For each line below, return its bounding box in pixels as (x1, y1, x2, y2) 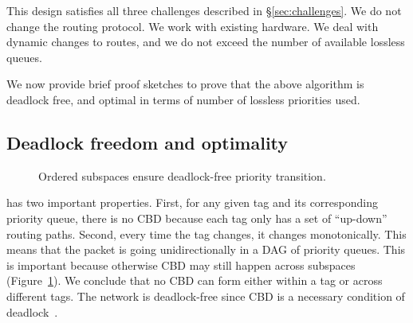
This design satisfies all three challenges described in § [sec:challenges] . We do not (6, 2, 402, 18)
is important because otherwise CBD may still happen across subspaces (6, 256, 356, 273)
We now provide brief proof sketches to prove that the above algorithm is (6, 76, 364, 92)
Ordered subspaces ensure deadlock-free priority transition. (38, 167, 326, 184)
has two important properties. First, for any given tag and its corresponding (6, 194, 379, 211)
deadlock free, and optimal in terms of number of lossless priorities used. (6, 91, 360, 107)
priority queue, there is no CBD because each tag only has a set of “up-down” (6, 209, 387, 226)
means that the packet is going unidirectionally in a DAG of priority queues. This (6, 241, 406, 258)
